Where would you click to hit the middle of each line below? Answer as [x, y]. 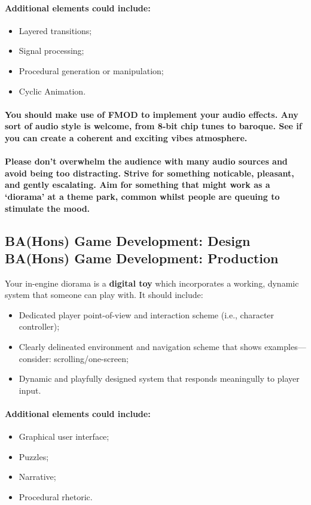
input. [30, 390]
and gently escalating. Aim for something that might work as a [138, 185]
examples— [285, 347]
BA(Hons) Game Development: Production [142, 258]
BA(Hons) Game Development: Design [128, 240]
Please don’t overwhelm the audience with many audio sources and [146, 161]
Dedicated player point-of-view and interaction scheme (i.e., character [147, 314]
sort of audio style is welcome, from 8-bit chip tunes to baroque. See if [153, 126]
